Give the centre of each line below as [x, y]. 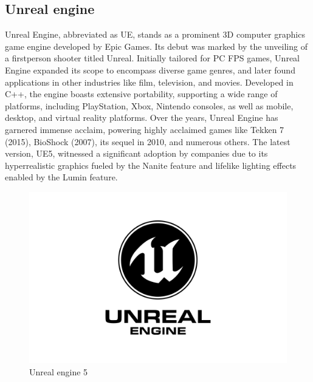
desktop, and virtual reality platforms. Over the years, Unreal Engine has [142, 118]
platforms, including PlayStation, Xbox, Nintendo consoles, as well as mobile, [149, 105]
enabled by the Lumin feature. [61, 177]
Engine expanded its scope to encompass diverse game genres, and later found [150, 70]
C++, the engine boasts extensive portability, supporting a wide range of [141, 94]
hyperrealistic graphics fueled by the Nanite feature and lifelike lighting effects [151, 165]
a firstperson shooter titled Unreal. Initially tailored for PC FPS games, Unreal [152, 58]
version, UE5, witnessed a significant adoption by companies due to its [136, 153]
